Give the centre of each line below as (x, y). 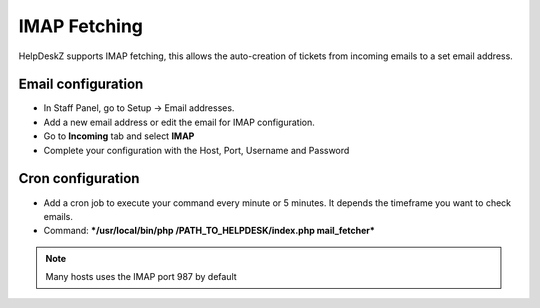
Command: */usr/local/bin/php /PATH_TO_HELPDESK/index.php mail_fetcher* (209, 231)
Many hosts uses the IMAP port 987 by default (141, 277)
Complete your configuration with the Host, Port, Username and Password (196, 150)
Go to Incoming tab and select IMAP (119, 136)
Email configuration (81, 84)
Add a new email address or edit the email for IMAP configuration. (179, 122)
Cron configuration (79, 178)
